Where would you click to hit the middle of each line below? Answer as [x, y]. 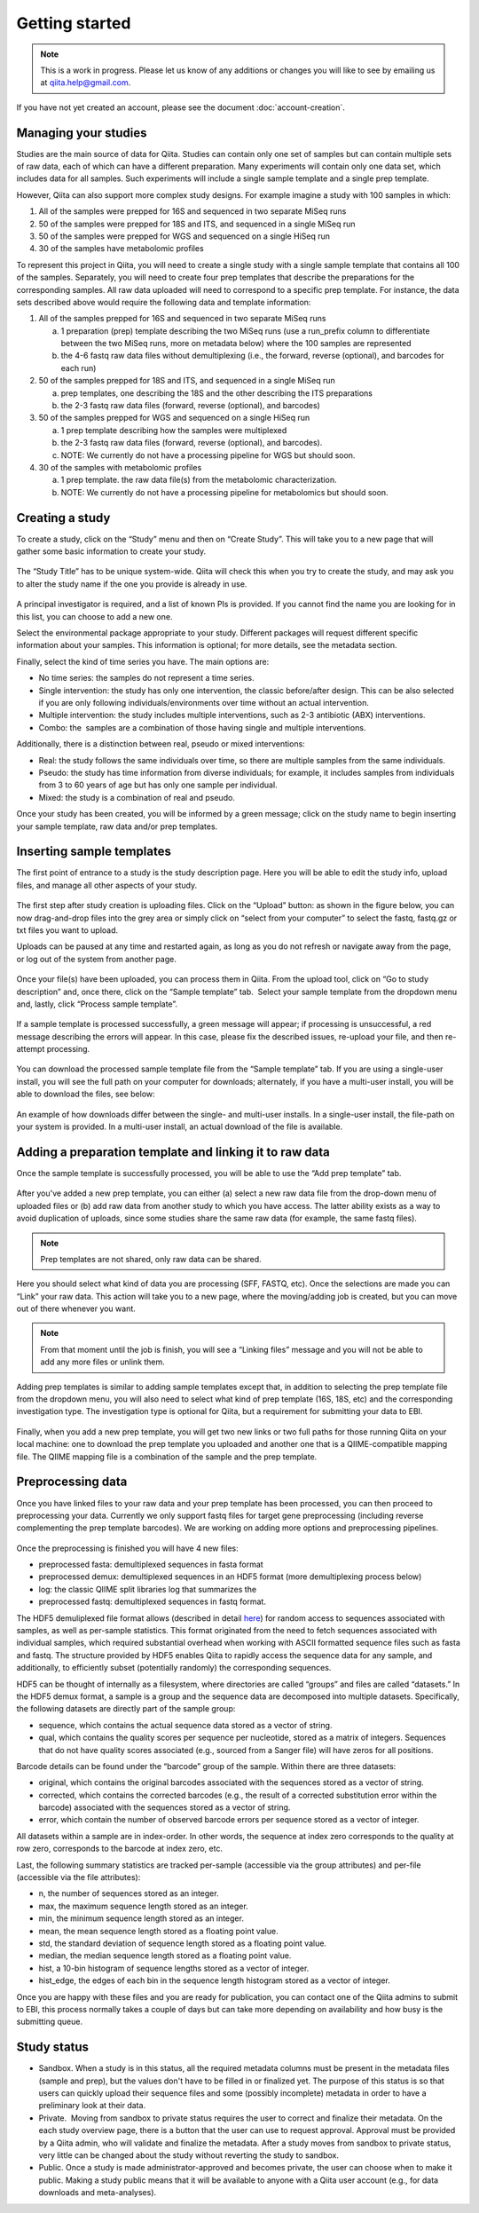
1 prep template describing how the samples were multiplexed [174, 430]
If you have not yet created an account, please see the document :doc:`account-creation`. [181, 107]
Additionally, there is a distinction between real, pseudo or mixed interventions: [161, 744]
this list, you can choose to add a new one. [94, 616]
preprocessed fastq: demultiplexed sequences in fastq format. [152, 1601]
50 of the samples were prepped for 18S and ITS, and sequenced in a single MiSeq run [197, 224]
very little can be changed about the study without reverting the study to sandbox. [188, 2155]
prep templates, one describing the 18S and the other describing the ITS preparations [216, 393]
